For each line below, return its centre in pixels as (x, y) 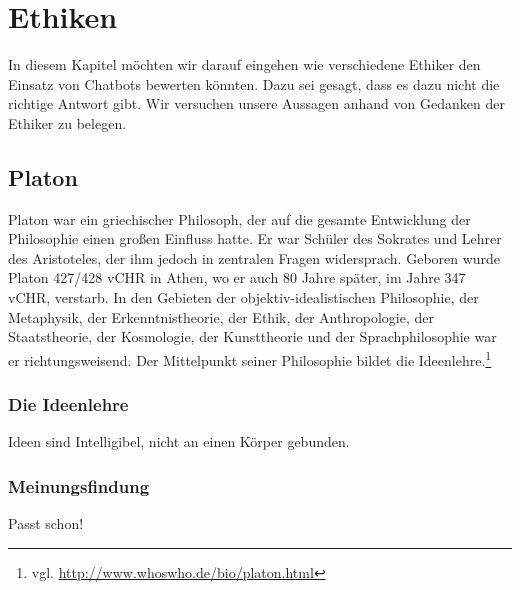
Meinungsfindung (79, 485)
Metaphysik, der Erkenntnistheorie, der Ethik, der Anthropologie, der (221, 316)
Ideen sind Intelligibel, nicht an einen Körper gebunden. (179, 441)
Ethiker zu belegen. (67, 122)
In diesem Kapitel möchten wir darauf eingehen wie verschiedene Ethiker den (244, 64)
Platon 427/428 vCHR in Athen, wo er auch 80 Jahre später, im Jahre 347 (237, 277)
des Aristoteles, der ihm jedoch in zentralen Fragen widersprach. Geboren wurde (254, 257)
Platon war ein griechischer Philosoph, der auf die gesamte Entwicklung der (239, 218)
